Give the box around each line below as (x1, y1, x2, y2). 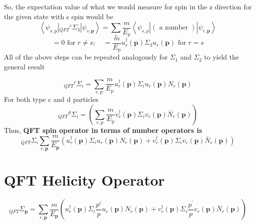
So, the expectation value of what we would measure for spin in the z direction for (4, 1, 252, 11)
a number (159, 24, 188, 32)
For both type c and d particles (4, 94, 98, 104)
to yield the (204, 52, 239, 62)
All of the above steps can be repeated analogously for (4, 52, 168, 62)
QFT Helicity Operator (4, 170, 165, 190)
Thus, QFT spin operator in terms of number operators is (4, 125, 202, 135)
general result (4, 61, 45, 71)
